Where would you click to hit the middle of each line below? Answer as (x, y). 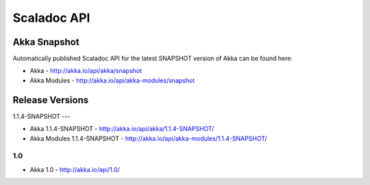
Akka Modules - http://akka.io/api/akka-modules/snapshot (112, 80)
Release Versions (51, 100)
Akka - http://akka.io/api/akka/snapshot (86, 71)
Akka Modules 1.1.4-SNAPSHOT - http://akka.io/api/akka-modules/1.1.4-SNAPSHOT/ (148, 138)
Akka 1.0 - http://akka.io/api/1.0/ (75, 169)
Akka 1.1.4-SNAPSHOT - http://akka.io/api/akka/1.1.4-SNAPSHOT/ (122, 129)
